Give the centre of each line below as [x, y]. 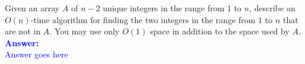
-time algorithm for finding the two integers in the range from [143, 19]
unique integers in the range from [163, 8]
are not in [23, 31]
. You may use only [85, 31]
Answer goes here [37, 54]
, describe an [272, 8]
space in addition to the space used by [220, 31]
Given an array [32, 8]
